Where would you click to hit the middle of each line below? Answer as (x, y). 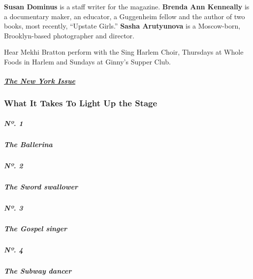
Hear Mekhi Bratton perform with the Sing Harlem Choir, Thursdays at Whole (124, 52)
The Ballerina (28, 144)
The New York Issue (40, 81)
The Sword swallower (41, 186)
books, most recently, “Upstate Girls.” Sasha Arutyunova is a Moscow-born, (122, 26)
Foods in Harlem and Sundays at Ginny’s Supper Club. (88, 61)
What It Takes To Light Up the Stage (81, 103)
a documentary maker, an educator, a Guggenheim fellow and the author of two (125, 16)
